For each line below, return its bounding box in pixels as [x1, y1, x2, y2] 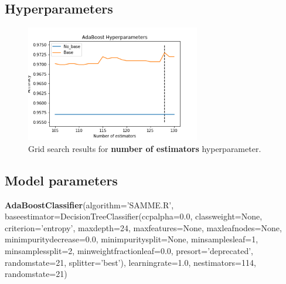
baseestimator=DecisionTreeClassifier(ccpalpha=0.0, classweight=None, [5, 210, 263, 222]
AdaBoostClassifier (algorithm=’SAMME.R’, [5, 198, 174, 211]
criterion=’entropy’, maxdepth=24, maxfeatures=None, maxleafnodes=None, [5, 221, 282, 234]
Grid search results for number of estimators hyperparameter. [28, 142, 261, 154]
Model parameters [5, 171, 118, 189]
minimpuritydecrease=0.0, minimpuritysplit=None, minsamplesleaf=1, [5, 233, 258, 245]
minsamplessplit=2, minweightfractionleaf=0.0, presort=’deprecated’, [5, 244, 254, 256]
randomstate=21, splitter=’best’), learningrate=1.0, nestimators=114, [5, 256, 256, 268]
